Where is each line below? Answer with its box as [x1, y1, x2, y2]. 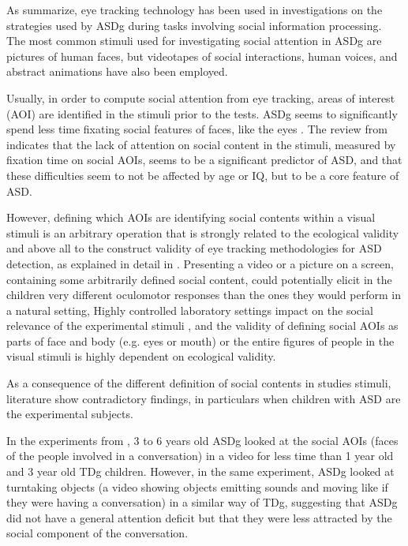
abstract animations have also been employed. [6, 63, 228, 80]
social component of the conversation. [6, 525, 189, 541]
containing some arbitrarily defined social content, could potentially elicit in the [6, 271, 392, 287]
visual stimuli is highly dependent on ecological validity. [6, 348, 276, 365]
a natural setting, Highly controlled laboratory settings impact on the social [6, 301, 373, 318]
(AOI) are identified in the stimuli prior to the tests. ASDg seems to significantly [6, 105, 398, 122]
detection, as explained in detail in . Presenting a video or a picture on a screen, [6, 255, 394, 271]
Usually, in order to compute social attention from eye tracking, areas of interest [6, 89, 395, 106]
